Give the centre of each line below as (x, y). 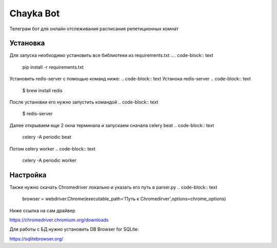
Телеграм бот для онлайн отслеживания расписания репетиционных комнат (94, 29)
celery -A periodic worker (50, 160)
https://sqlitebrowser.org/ (36, 239)
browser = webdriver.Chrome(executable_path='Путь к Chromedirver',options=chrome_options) (124, 199)
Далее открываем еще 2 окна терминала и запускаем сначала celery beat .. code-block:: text (112, 125)
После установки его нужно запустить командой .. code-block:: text (84, 102)
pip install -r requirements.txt (53, 67)
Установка (27, 43)
